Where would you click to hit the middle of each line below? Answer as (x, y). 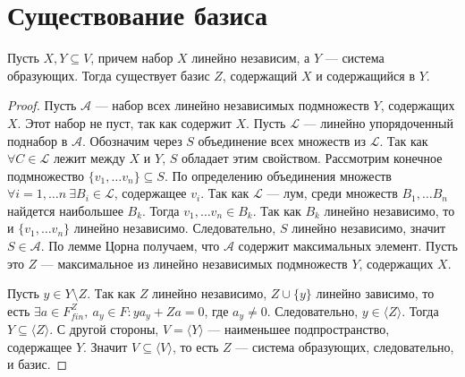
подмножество (46, 175)
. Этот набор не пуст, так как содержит (124, 122)
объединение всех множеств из (282, 140)
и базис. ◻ (38, 364)
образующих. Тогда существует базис (109, 75)
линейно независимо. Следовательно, (175, 228)
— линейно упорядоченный (378, 122)
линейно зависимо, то (375, 293)
